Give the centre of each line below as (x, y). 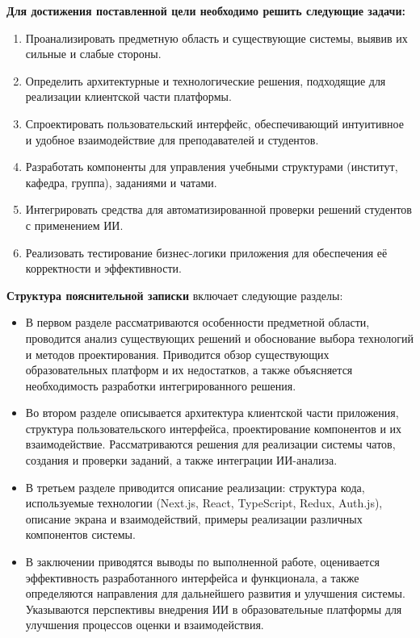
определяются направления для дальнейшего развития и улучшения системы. (215, 593)
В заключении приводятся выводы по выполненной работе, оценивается (203, 562)
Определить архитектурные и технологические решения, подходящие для (206, 80)
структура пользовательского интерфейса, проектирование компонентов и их (214, 428)
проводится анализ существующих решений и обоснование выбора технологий (219, 338)
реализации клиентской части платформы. (128, 96)
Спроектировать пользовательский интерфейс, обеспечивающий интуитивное (214, 123)
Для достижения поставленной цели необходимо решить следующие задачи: (206, 10)
